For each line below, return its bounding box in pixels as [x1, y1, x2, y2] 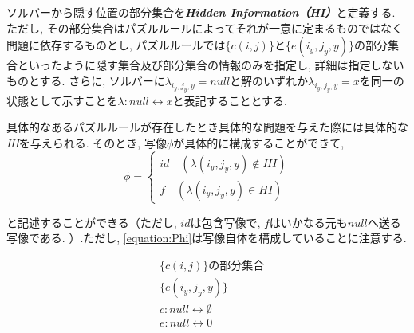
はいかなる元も [269, 214, 348, 230]
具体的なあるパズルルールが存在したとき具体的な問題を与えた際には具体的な [6, 119, 408, 135]
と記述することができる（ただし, [6, 214, 177, 230]
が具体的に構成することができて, [173, 134, 345, 151]
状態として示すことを [6, 92, 118, 108]
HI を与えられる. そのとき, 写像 [6, 134, 167, 151]
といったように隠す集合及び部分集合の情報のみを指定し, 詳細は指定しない [17, 57, 404, 73]
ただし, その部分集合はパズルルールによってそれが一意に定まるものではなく [6, 19, 404, 36]
